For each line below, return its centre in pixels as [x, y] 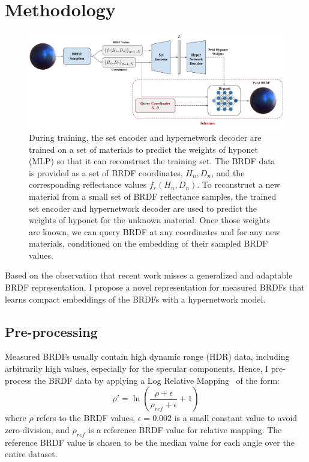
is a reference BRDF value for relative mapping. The [185, 429]
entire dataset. [31, 454]
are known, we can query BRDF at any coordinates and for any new [154, 231]
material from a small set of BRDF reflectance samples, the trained [153, 196]
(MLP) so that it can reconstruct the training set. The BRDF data [152, 161]
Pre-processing [51, 331]
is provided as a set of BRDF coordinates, [106, 172]
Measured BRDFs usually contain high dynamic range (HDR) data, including [147, 356]
